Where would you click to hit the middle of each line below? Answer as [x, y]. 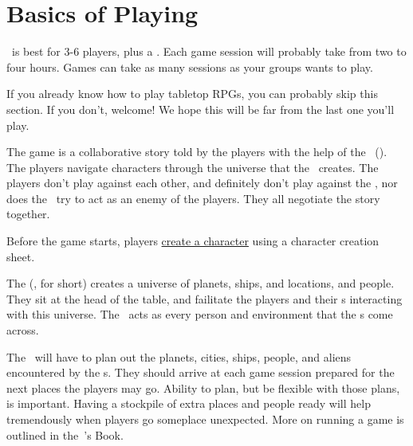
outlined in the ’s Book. [65, 434]
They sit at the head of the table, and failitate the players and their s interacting [205, 298]
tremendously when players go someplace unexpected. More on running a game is [205, 419]
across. [23, 330]
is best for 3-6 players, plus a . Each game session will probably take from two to [209, 51]
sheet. [21, 256]
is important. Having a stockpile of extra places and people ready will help [189, 403]
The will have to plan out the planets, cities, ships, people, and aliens [179, 356]
